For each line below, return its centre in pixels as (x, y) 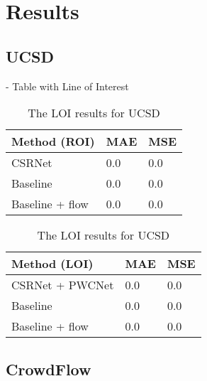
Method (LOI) (52, 264)
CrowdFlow (49, 369)
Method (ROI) (53, 141)
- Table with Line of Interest (67, 86)
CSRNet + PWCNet (63, 285)
